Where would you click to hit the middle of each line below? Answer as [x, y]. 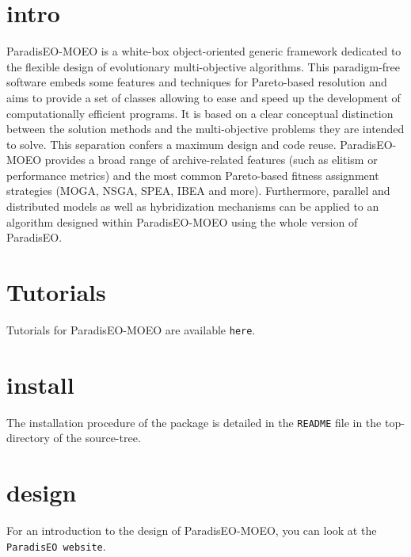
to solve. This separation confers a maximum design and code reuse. [171, 144]
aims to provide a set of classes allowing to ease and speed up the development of [204, 97]
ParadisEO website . [56, 546]
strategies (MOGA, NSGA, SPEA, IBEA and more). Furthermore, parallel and [198, 191]
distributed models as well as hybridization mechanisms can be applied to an [193, 206]
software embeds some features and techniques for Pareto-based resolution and [197, 82]
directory [28, 438]
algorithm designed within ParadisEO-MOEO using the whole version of [182, 221]
